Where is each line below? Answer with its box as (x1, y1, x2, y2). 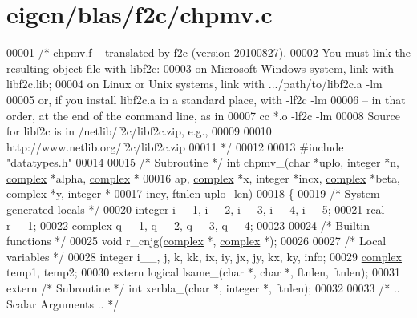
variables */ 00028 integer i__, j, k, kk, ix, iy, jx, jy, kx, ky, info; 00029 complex (6, 248, 402, 264)
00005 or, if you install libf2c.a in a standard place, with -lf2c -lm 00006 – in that (6, 91, 406, 107)
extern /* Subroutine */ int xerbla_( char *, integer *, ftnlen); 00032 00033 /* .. (6, 280, 400, 296)
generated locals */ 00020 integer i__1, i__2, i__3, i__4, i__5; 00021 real (6, 201, 385, 218)
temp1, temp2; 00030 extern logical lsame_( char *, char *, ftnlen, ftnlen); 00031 (6, 264, 401, 280)
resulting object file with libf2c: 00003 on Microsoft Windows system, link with (6, 59, 395, 76)
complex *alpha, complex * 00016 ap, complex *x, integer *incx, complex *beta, (6, 169, 400, 186)
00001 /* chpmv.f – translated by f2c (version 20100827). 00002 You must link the (6, 44, 411, 61)
